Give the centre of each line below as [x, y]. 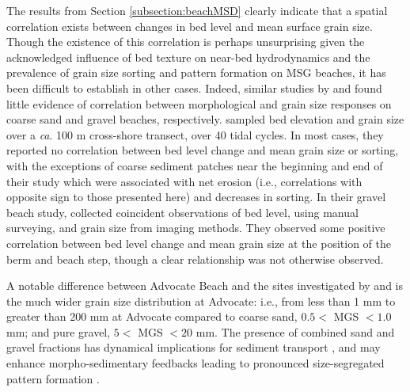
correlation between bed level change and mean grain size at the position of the [199, 243]
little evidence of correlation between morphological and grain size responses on [199, 103]
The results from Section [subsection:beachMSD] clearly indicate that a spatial [197, 10]
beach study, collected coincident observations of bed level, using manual [182, 212]
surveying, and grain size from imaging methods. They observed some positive [196, 228]
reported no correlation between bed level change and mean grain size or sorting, [203, 150]
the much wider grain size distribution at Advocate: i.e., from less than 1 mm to [201, 301]
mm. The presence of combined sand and [295, 331]
